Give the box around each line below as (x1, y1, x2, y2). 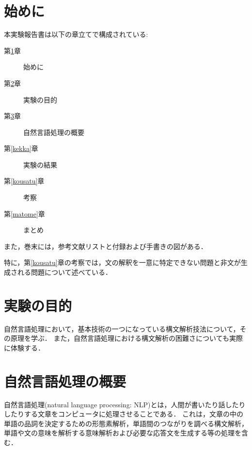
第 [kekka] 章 (4, 143, 38, 153)
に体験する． (4, 342, 45, 352)
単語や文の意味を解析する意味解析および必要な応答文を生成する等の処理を (4, 428, 241, 438)
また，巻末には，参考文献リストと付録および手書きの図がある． (4, 241, 207, 251)
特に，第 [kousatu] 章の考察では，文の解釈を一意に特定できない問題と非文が (4, 257, 241, 267)
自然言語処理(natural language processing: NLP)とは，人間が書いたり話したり (4, 399, 246, 409)
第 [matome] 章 (4, 208, 45, 218)
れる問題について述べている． (17, 267, 112, 277)
